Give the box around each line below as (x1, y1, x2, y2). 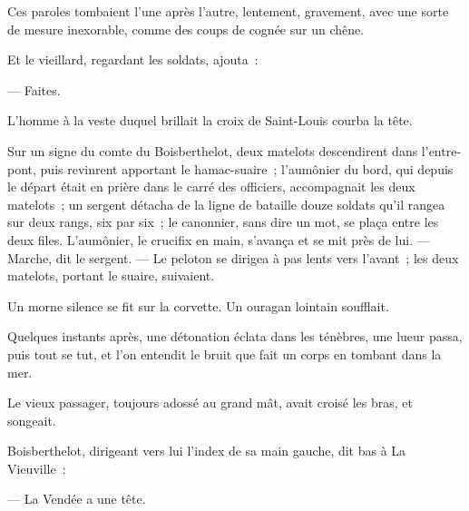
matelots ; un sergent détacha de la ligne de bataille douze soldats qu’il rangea (7, 194, 445, 213)
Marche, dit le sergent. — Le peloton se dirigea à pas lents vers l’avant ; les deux (7, 248, 459, 267)
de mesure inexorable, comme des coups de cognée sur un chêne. (7, 19, 365, 38)
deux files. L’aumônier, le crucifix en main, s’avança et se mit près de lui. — (7, 230, 430, 249)
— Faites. (7, 80, 61, 99)
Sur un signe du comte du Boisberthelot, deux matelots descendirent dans (7, 141, 418, 160)
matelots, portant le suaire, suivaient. (7, 266, 215, 285)
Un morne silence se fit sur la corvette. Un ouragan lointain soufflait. (7, 296, 389, 315)
